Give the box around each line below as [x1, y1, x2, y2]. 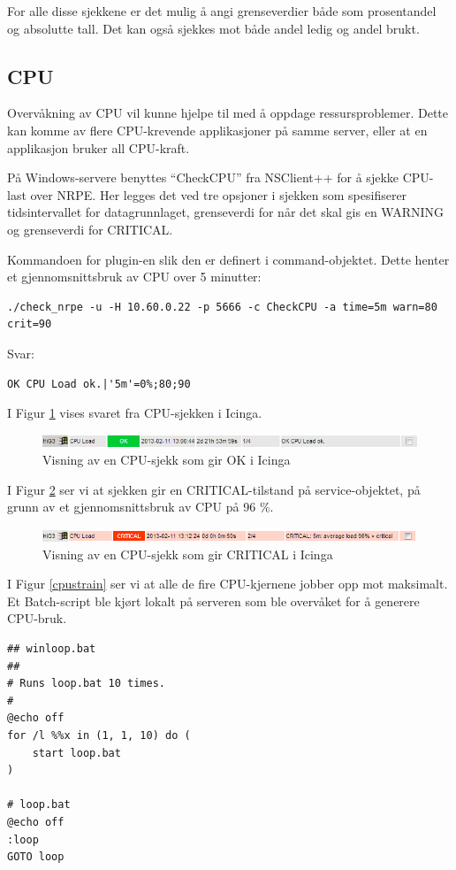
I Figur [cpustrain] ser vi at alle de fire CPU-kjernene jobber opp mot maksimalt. [7, 574, 448, 593]
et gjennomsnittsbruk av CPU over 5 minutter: [7, 267, 262, 286]
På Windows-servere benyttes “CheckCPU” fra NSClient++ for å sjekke [7, 168, 399, 187]
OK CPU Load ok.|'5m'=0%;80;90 [7, 377, 191, 390]
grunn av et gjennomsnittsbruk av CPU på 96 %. [7, 497, 274, 516]
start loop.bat [32, 746, 121, 759]
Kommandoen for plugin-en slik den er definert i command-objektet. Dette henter [7, 250, 450, 268]
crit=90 [7, 318, 52, 331]
